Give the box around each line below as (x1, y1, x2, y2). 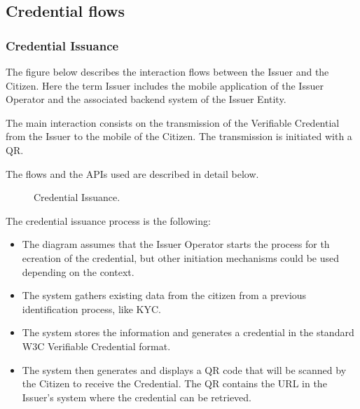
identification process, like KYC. (22, 301, 161, 316)
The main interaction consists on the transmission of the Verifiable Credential (6, 115, 340, 130)
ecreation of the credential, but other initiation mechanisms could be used (22, 250, 340, 265)
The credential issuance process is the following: (6, 213, 211, 228)
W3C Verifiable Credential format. (22, 338, 171, 353)
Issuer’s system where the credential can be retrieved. (22, 389, 251, 404)
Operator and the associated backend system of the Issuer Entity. (6, 92, 286, 106)
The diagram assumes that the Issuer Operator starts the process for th (22, 237, 330, 251)
